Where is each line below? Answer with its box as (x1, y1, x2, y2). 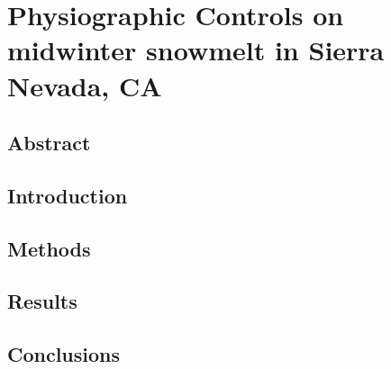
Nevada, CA (7, 67, 162, 103)
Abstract (7, 129, 91, 157)
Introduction (7, 181, 128, 209)
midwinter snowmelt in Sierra (7, 31, 385, 68)
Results (7, 287, 77, 315)
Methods (7, 234, 91, 262)
